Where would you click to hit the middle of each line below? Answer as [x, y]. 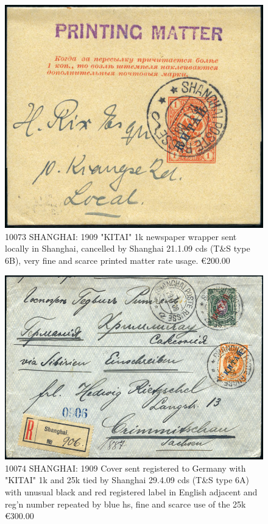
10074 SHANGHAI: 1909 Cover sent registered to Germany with [125, 468]
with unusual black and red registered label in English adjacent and [131, 492]
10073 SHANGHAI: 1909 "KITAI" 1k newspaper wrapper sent [121, 236]
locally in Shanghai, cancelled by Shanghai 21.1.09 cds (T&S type [128, 248]
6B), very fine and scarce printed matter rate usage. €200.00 [118, 260]
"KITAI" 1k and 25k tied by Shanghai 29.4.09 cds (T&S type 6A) [127, 480]
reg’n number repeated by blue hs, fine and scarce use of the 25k [125, 504]
